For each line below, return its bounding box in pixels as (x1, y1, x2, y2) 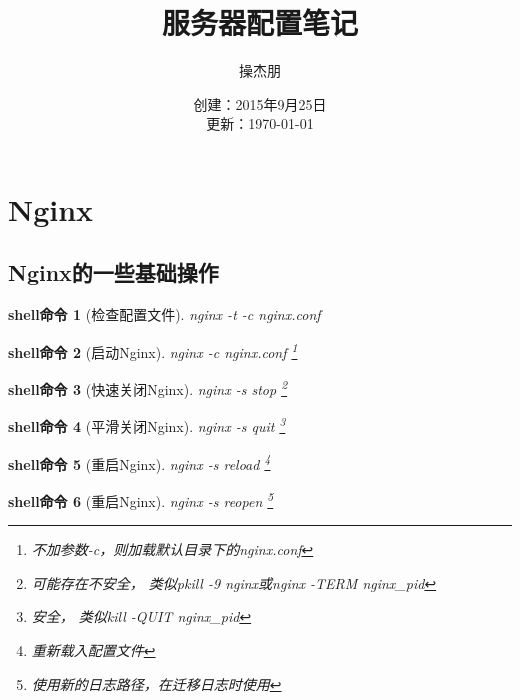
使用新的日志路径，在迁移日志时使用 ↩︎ (31, 673, 282, 694)
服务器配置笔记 (161, 2, 358, 43)
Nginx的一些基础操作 (8, 257, 219, 288)
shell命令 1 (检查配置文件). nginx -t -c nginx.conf (8, 304, 321, 325)
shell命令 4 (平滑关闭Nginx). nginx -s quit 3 (8, 413, 286, 437)
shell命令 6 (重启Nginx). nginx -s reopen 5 (8, 487, 274, 511)
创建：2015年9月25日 (193, 93, 327, 114)
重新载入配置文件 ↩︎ (31, 639, 156, 660)
